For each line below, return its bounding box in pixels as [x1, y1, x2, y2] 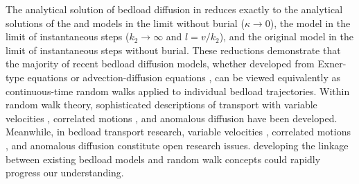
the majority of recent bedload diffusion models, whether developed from [6, 56, 315, 71]
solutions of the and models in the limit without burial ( [6, 15, 245, 30]
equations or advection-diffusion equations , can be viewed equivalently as [27, 69, 340, 84]
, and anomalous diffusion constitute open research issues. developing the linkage [6, 137, 349, 152]
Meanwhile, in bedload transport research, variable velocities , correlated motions [6, 124, 351, 139]
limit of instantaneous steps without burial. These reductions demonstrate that [6, 42, 341, 57]
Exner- [317, 56, 347, 71]
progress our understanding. [6, 165, 124, 180]
